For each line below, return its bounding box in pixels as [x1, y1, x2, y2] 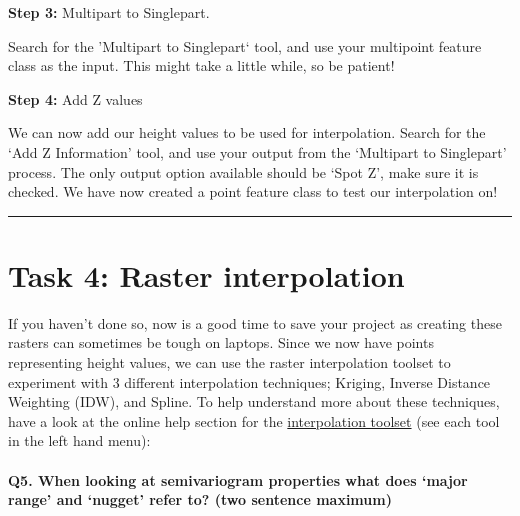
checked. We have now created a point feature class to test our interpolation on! [8, 181, 498, 202]
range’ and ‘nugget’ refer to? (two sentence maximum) [8, 489, 392, 510]
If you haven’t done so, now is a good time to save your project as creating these [8, 312, 502, 333]
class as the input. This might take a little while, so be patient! [8, 55, 395, 76]
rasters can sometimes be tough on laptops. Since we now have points [8, 332, 434, 353]
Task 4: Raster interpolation [8, 254, 405, 295]
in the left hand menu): [8, 430, 151, 451]
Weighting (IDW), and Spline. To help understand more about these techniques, [8, 391, 500, 412]
